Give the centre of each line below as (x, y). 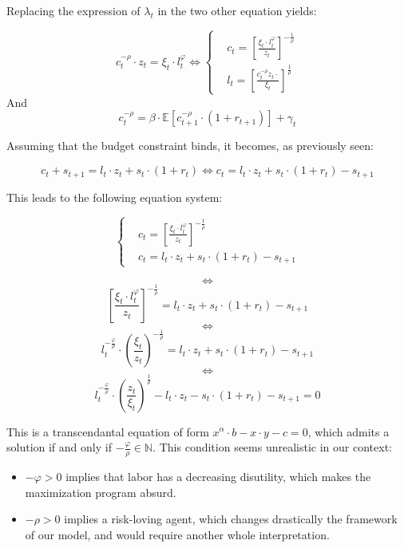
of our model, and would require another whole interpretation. (177, 534)
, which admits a (349, 431)
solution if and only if (59, 447)
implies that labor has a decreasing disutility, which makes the (218, 476)
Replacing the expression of (73, 10)
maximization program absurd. (101, 492)
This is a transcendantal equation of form (108, 431)
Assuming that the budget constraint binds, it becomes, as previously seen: (190, 146)
